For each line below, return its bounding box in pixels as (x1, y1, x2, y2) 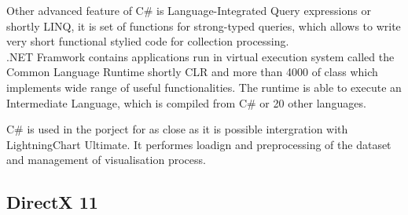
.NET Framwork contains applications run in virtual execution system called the (6, 48, 395, 64)
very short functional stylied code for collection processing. (6, 33, 289, 49)
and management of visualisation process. (6, 151, 206, 168)
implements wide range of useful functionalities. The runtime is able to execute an (6, 78, 402, 95)
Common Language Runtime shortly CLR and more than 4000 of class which (6, 64, 378, 80)
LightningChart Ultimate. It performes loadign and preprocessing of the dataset (6, 136, 391, 152)
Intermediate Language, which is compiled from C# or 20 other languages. (6, 94, 366, 111)
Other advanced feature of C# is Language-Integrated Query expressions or (6, 2, 371, 18)
